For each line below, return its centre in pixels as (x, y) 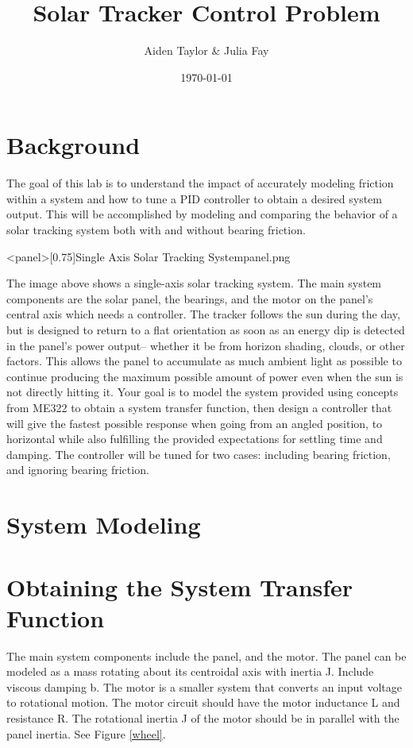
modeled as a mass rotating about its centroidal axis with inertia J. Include (190, 671)
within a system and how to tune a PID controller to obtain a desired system (194, 198)
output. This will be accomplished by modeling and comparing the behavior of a (202, 214)
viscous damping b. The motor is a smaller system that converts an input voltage (205, 686)
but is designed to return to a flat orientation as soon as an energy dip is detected (206, 330)
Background (73, 145)
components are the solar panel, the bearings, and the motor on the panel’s (190, 298)
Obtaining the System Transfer (180, 586)
